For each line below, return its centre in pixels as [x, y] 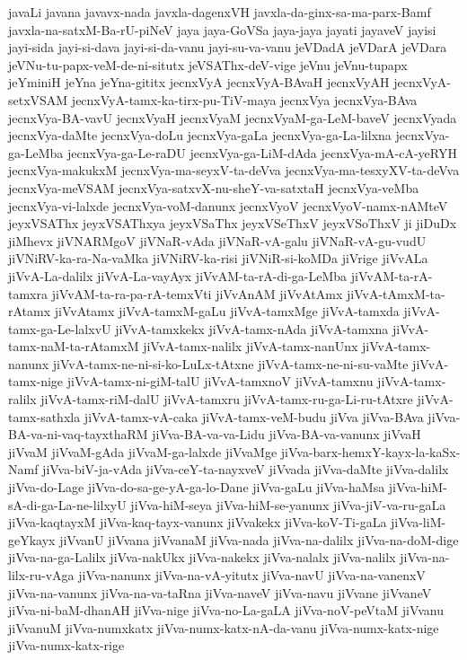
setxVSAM [38, 99]
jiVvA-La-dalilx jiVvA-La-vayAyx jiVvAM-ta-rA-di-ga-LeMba [178, 275]
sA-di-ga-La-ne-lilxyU [67, 504]
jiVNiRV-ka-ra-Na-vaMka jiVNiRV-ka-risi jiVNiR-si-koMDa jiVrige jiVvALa [218, 258]
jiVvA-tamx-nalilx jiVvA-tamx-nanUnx [251, 346]
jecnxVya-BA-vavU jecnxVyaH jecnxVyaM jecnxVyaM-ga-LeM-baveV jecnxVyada [233, 117]
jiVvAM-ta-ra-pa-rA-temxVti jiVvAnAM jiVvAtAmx [197, 293]
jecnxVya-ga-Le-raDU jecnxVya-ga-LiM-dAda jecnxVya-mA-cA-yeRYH [262, 152]
